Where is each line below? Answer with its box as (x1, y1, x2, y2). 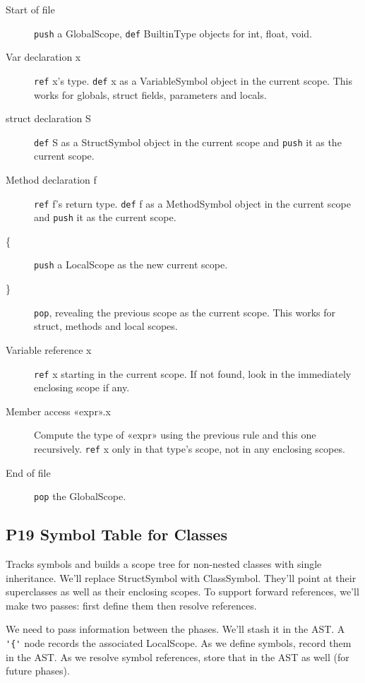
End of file (6, 465, 51, 480)
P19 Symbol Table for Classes (6, 523, 227, 545)
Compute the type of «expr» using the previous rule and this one (34, 427, 316, 442)
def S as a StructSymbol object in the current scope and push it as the (34, 134, 342, 149)
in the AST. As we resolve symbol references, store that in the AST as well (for (6, 649, 349, 664)
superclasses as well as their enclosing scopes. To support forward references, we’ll (6, 584, 359, 599)
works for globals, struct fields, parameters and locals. (34, 87, 267, 102)
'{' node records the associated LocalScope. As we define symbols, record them (6, 636, 352, 651)
